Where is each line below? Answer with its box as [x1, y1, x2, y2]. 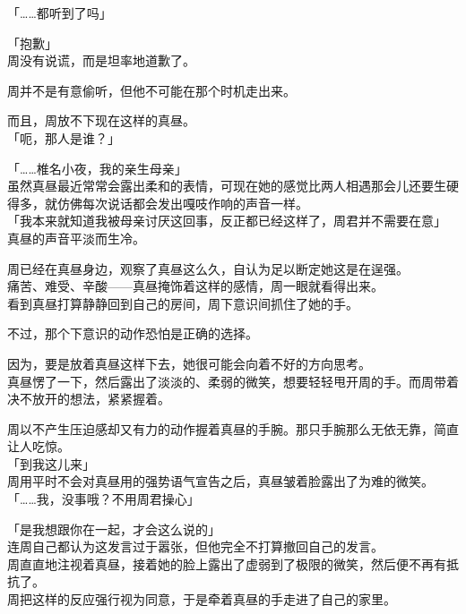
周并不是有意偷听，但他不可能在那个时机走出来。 [7, 81, 296, 99]
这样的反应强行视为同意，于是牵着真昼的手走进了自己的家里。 [31, 590, 396, 609]
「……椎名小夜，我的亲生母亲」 [7, 158, 187, 177]
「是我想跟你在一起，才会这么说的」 [7, 519, 220, 538]
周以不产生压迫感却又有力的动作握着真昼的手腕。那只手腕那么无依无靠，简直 [7, 419, 459, 438]
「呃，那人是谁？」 [7, 128, 120, 147]
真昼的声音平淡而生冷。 [7, 228, 145, 247]
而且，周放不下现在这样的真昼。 [7, 111, 195, 130]
